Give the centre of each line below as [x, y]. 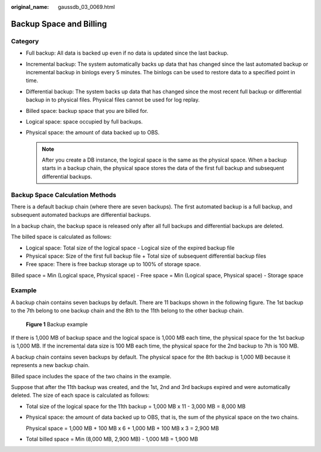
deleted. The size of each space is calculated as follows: [80, 396]
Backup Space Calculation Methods [64, 195]
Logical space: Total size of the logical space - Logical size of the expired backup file [130, 248]
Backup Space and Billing [59, 24]
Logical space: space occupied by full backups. [84, 121]
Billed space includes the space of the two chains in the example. [91, 376]
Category [25, 41]
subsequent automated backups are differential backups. [81, 215]
